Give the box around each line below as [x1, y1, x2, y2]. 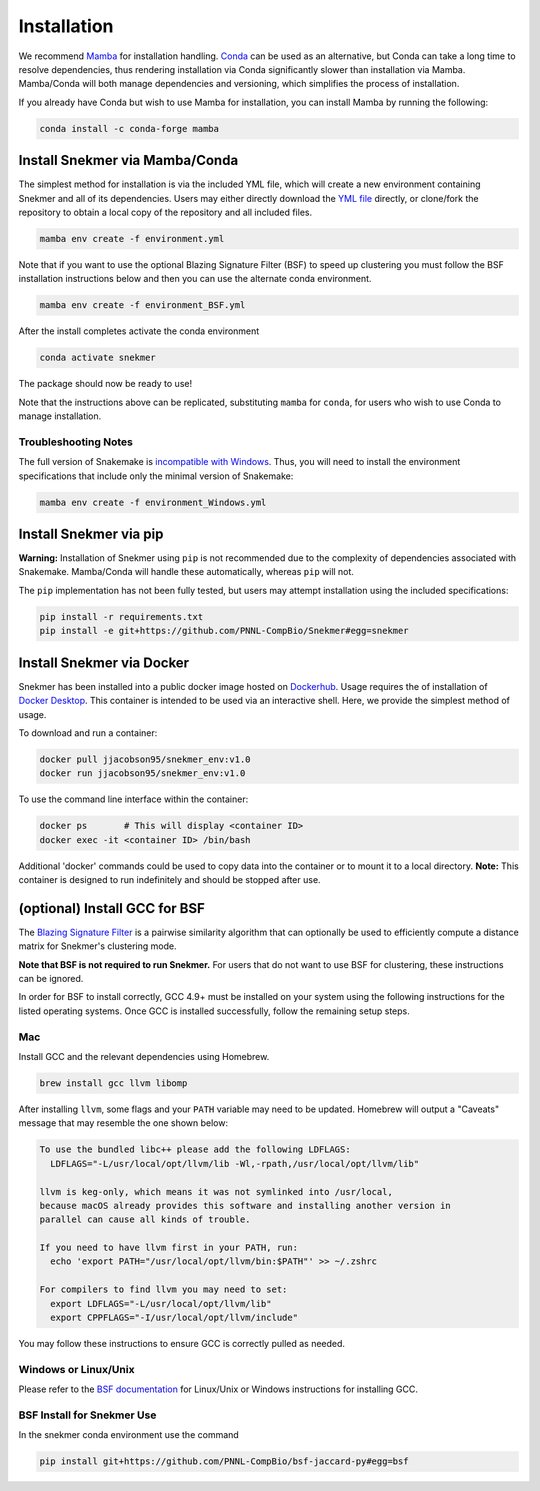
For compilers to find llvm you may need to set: [39, 1284, 288, 1295]
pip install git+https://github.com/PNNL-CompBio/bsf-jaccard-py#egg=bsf [39, 1456, 409, 1467]
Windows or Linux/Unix [18, 1362, 135, 1376]
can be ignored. [18, 973, 84, 985]
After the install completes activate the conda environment [18, 325, 260, 337]
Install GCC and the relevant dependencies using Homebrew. [18, 1051, 270, 1063]
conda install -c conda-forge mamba [39, 123, 220, 134]
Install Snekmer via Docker [18, 654, 190, 671]
